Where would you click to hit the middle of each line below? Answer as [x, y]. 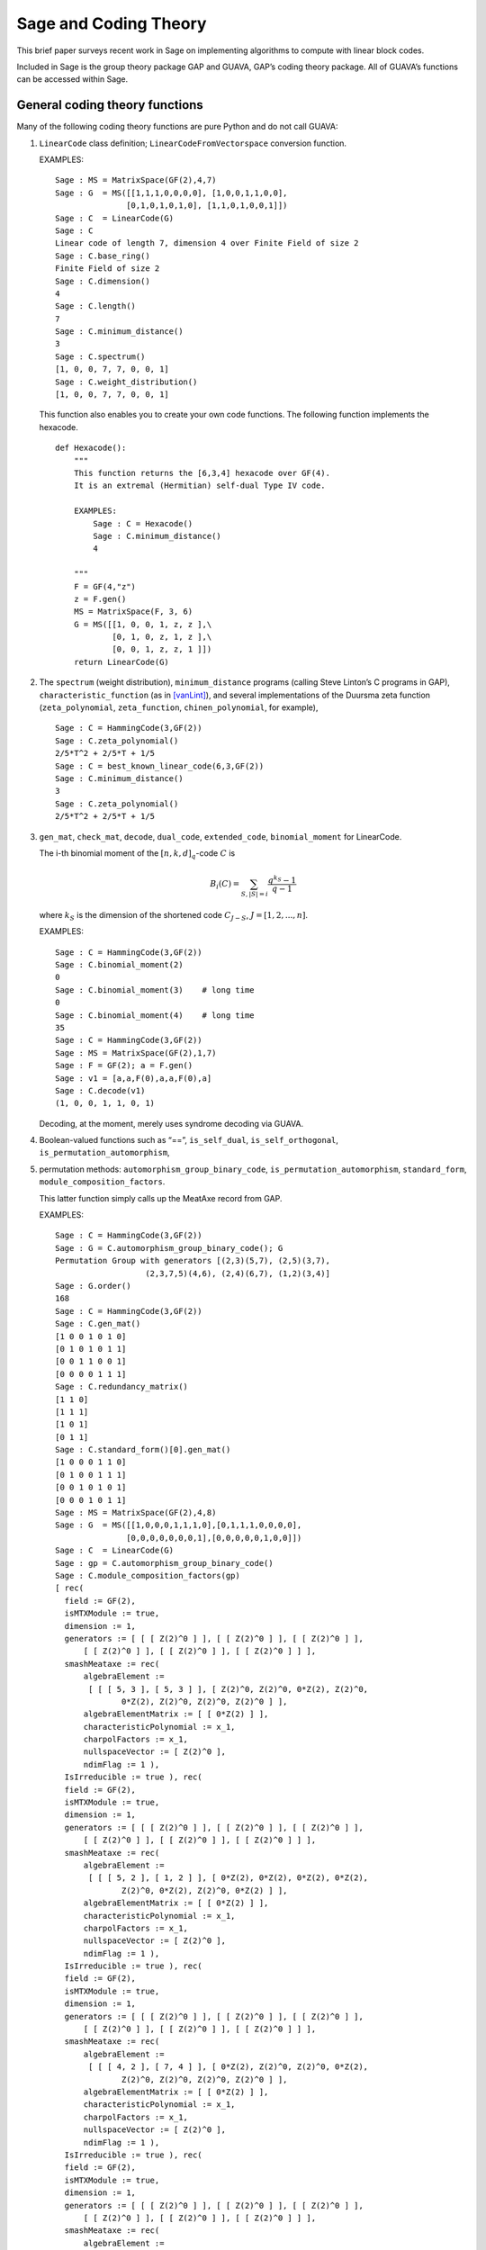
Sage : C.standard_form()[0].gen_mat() [143, 1450]
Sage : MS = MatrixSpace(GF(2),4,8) [136, 1513]
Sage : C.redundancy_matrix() [122, 1387]
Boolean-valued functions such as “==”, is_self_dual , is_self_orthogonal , [189, 1140]
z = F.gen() [100, 599]
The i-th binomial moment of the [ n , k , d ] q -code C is [137, 854]
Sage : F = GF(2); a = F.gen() [124, 1066]
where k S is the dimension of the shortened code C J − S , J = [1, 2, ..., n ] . [174, 916]
